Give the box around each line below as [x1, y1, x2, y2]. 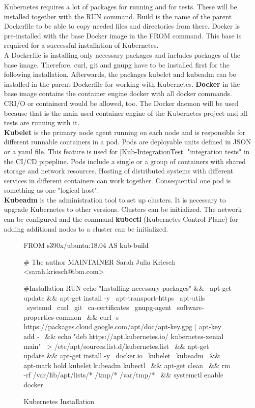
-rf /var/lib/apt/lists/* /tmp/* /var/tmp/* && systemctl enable [24, 370, 224, 380]
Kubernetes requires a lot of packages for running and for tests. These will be [4, 1, 237, 11]
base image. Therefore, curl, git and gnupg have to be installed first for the [4, 59, 229, 69]
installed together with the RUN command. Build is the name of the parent [4, 11, 232, 21]
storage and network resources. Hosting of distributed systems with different [4, 166, 233, 176]
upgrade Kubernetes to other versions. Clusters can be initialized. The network [4, 204, 242, 214]
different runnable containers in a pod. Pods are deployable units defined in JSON [4, 136, 251, 147]
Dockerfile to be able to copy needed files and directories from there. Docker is [4, 21, 240, 31]
